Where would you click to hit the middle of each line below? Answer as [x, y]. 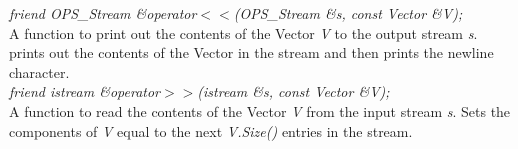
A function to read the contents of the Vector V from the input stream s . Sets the [260, 110]
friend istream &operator [85, 91]
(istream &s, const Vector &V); [293, 91]
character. [39, 71]
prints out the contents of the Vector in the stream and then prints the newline [251, 52]
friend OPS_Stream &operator [103, 13]
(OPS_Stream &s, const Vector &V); [348, 13]
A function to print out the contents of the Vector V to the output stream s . [243, 32]
